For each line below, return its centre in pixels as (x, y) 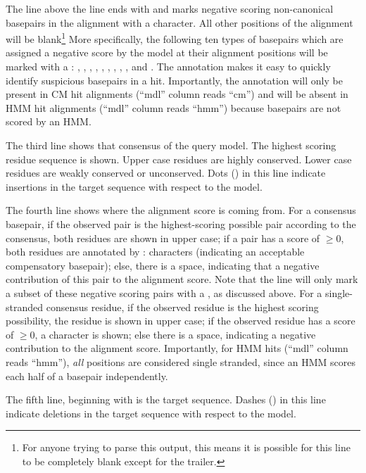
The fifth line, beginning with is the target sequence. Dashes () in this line (166, 399)
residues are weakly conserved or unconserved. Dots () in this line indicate (166, 173)
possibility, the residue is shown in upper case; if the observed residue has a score (181, 321)
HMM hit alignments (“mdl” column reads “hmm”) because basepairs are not (173, 107)
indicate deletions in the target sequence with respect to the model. (151, 413)
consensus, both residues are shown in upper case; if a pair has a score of (163, 238)
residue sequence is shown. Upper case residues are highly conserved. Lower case (179, 159)
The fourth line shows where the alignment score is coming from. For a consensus (181, 210)
